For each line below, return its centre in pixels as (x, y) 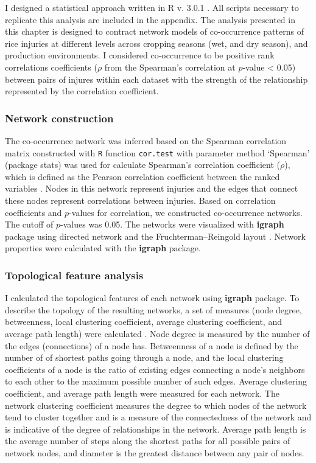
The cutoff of (29, 224)
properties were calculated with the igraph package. (103, 248)
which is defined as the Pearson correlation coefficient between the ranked (142, 176)
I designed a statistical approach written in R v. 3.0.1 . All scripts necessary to (152, 7)
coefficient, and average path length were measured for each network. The (142, 393)
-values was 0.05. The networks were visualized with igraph (172, 224)
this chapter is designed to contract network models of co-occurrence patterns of (154, 31)
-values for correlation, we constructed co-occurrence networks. (186, 212)
